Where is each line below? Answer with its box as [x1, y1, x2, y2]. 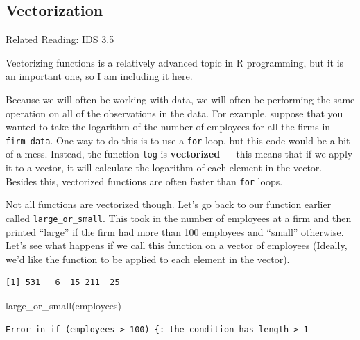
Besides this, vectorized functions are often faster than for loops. [6, 173, 283, 188]
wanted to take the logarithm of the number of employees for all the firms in [6, 119, 331, 134]
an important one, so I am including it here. [6, 69, 193, 83]
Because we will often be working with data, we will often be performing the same [6, 92, 355, 106]
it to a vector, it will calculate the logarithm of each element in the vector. [6, 160, 323, 175]
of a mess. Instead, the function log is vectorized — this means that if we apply [6, 146, 353, 161]
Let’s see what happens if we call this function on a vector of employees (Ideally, [6, 238, 348, 253]
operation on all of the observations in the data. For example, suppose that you [6, 105, 343, 120]
